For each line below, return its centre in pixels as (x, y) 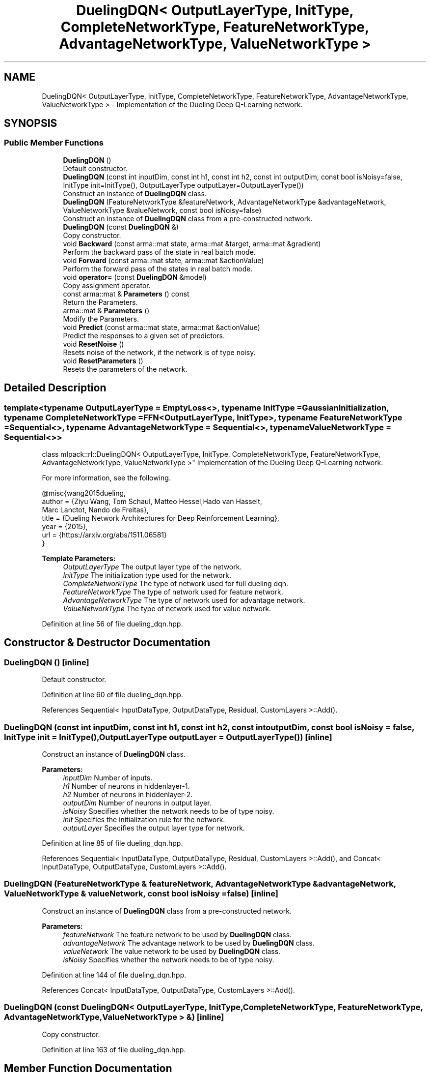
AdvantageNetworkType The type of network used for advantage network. (184, 600)
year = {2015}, (65, 527)
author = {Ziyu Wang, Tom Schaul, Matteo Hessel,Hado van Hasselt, (152, 502)
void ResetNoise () (94, 344)
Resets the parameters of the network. (125, 369)
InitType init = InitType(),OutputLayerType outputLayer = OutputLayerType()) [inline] (168, 737)
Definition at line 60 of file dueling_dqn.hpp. (112, 695)
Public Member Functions (54, 143)
